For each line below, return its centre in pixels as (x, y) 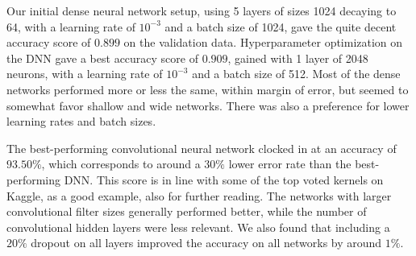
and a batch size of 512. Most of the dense (296, 74)
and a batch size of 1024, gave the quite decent (281, 26)
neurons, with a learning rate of (85, 74)
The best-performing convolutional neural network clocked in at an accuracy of (202, 148)
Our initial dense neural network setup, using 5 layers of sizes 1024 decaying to (202, 10)
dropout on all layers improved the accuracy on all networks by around (206, 243)
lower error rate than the (290, 164)
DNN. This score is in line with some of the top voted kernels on (224, 179)
